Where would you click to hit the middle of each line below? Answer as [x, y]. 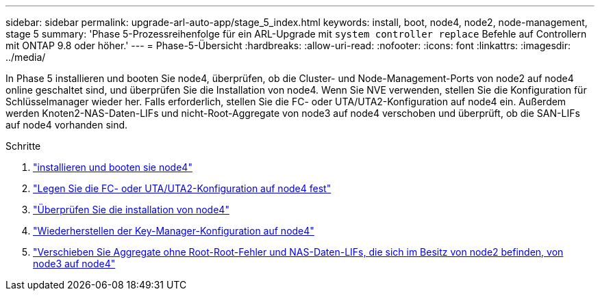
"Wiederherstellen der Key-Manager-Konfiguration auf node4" [174, 231]
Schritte [23, 146]
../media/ [26, 57]
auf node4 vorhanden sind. [67, 125]
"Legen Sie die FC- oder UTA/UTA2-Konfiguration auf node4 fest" [182, 188]
